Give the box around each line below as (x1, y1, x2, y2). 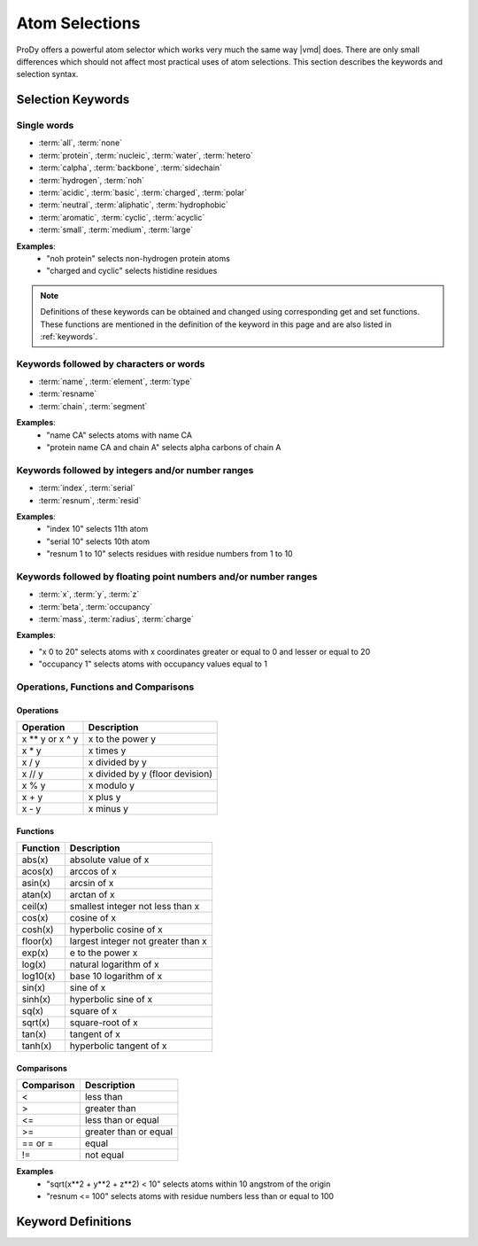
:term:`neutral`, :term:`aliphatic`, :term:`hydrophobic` (38, 199, 229, 210)
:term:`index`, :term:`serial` (38, 483, 136, 494)
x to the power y (88, 733, 157, 745)
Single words (16, 120, 74, 132)
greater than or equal (84, 1125, 173, 1138)
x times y (88, 744, 127, 757)
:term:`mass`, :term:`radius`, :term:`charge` (38, 614, 194, 625)
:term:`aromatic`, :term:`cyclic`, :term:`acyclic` (38, 212, 205, 222)
